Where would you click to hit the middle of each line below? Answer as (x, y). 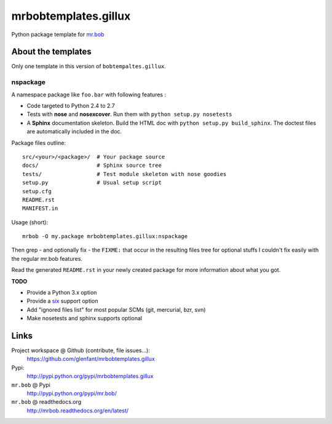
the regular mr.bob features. (47, 258)
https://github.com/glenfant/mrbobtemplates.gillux (91, 359)
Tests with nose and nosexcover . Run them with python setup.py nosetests (129, 114)
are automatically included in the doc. (74, 131)
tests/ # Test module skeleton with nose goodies (124, 174)
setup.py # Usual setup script (92, 183)
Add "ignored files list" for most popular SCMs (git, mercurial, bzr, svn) (116, 309)
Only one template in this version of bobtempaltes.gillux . (89, 66)
